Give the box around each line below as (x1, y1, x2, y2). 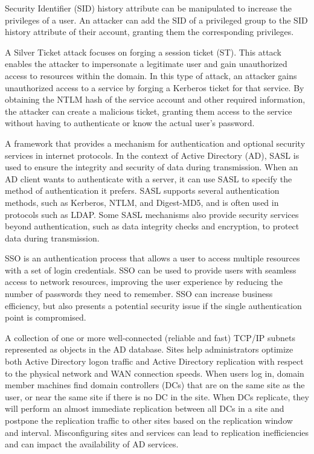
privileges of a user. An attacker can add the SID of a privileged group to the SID (5, 13, 308, 26)
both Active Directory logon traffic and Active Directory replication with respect (5, 355, 304, 368)
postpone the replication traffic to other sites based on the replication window (5, 414, 293, 426)
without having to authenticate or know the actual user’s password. (5, 117, 255, 129)
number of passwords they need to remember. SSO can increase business (5, 287, 273, 300)
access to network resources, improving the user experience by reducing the (5, 275, 283, 288)
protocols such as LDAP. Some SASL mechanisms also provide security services (5, 208, 299, 220)
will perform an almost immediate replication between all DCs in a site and (5, 402, 284, 415)
